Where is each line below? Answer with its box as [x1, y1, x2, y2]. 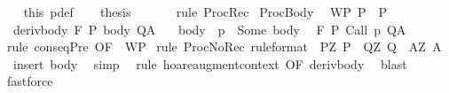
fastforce [6, 72, 53, 90]
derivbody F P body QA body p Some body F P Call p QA [12, 19, 406, 38]
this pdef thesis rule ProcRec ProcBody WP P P [23, 3, 387, 20]
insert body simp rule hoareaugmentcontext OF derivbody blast [12, 54, 407, 73]
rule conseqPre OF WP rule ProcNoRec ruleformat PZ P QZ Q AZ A [6, 37, 442, 56]
